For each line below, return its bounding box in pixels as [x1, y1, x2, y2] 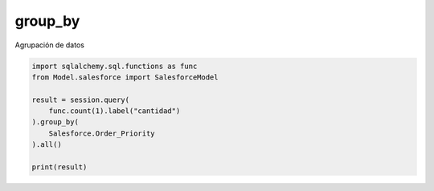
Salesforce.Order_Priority [48, 128, 156, 138]
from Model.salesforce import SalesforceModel [31, 72, 219, 82]
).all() [31, 140, 62, 149]
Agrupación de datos [14, 40, 84, 50]
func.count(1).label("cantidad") [48, 107, 181, 116]
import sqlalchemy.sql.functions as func [31, 61, 198, 71]
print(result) [31, 163, 88, 172]
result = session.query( [31, 95, 130, 104]
